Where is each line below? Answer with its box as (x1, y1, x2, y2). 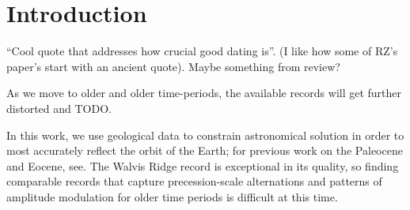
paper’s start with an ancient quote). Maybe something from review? (6, 58, 340, 74)
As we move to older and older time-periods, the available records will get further (6, 84, 402, 101)
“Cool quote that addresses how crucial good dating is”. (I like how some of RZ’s (6, 43, 398, 59)
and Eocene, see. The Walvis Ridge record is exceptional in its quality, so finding (6, 157, 399, 174)
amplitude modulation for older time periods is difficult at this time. (6, 188, 338, 204)
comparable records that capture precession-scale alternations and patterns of (6, 173, 382, 189)
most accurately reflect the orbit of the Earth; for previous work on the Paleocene (6, 142, 403, 159)
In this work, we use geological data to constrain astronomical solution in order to (6, 126, 404, 143)
